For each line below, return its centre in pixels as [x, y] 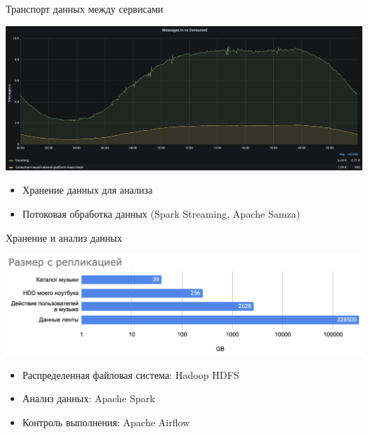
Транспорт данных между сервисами [85, 8]
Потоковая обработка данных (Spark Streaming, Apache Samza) [161, 214]
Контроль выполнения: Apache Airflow [106, 422]
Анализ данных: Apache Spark [88, 398]
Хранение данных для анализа [87, 190]
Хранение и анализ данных [64, 237]
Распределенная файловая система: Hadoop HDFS [131, 374]
